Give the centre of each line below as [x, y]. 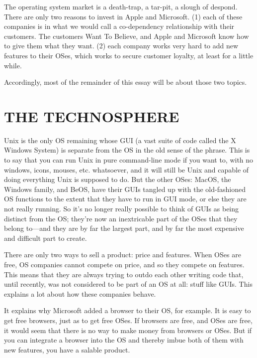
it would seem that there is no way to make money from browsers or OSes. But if [128, 330]
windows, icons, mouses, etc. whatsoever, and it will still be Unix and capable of [127, 169]
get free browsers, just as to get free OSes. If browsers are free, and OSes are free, [128, 320]
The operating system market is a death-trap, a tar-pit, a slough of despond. [121, 6]
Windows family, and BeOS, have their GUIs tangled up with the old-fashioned [125, 189]
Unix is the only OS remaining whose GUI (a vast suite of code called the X [120, 140]
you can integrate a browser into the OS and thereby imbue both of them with [124, 340]
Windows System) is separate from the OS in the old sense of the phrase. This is [127, 150]
